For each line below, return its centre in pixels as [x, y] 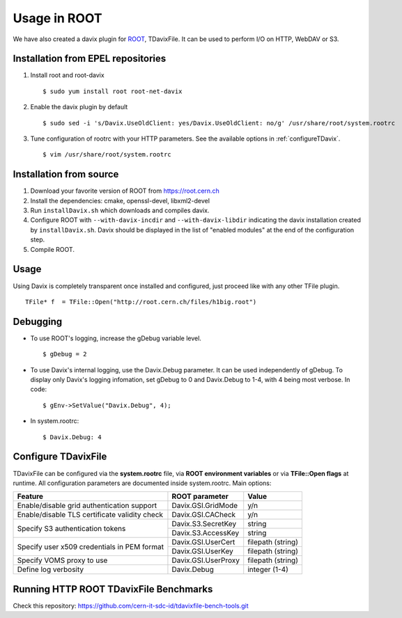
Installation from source [66, 174]
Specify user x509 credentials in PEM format [90, 546]
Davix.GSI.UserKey [202, 551]
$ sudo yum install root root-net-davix [113, 91]
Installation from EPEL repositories [90, 59]
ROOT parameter [200, 496]
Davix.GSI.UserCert [203, 542]
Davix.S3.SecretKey [204, 524]
